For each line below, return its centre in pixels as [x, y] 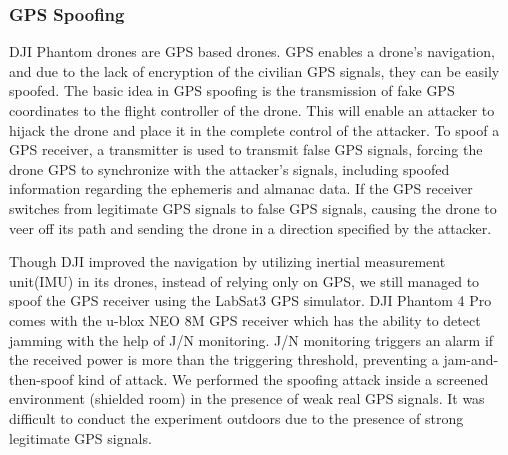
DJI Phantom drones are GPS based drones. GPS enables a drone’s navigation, [252, 51]
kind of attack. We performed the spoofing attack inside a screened [283, 378]
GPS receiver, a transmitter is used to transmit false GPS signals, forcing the [246, 149]
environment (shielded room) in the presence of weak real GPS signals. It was [247, 398]
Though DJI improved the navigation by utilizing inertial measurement [227, 261]
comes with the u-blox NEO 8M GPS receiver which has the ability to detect [245, 319]
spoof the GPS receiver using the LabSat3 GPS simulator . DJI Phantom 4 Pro [250, 300]
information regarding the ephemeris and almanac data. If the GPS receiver [241, 188]
